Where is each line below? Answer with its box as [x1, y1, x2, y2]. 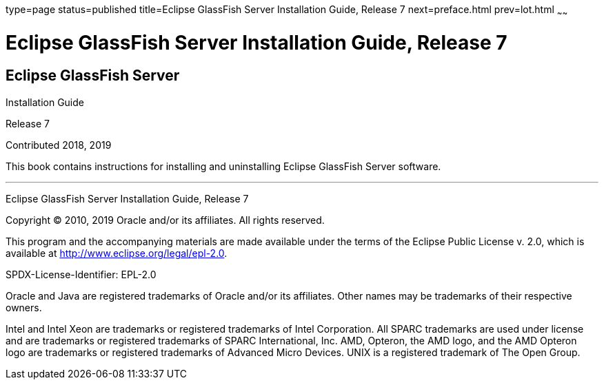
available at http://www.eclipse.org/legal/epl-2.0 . [6, 247, 228, 259]
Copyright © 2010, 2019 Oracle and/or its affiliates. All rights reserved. [6, 214, 325, 226]
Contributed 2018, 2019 [6, 138, 112, 151]
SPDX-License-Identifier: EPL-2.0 [6, 268, 157, 280]
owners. [6, 301, 42, 313]
